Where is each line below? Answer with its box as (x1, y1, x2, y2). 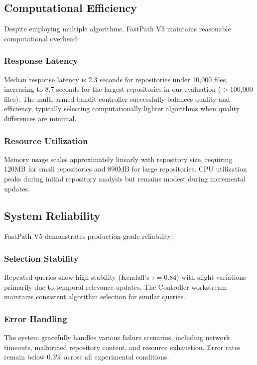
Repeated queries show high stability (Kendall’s (4, 272, 149, 282)
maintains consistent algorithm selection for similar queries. (4, 291, 185, 302)
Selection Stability (4, 252, 79, 264)
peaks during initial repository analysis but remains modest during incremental (4, 173, 246, 183)
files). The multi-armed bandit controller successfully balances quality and (4, 93, 230, 104)
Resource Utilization (4, 134, 88, 147)
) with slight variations (176, 272, 246, 282)
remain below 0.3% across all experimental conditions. (4, 352, 169, 362)
